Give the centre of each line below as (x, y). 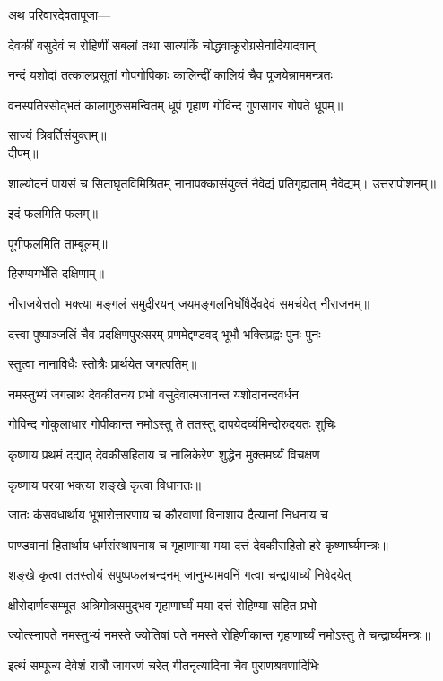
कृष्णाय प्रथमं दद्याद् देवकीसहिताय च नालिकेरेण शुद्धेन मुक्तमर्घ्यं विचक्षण (164, 454)
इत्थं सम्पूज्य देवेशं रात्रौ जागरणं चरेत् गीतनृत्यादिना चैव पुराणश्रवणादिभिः (164, 665)
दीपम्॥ (23, 152)
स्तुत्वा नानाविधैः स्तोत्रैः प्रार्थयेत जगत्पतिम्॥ (103, 364)
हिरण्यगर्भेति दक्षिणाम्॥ (56, 273)
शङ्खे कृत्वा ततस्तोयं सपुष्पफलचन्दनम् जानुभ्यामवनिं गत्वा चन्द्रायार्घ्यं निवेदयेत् (180, 575)
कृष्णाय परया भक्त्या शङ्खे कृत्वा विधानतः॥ (104, 484)
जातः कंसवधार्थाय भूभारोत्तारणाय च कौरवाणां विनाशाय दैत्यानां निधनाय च (168, 515)
